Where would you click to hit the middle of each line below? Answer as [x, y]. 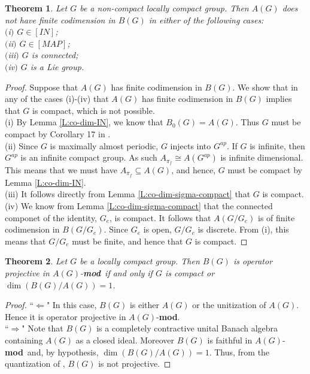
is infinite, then [277, 145]
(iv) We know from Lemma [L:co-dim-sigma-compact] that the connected [139, 206]
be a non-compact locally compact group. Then [164, 8]
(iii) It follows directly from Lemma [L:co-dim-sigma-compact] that [128, 194]
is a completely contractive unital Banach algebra [187, 328]
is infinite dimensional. [262, 157]
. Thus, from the [239, 352]
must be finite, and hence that [127, 241]
